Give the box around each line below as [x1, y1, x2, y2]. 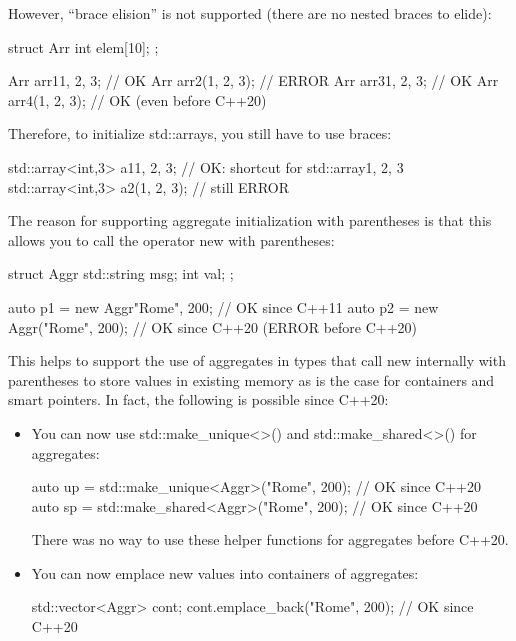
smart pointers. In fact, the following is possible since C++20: [8, 389, 389, 410]
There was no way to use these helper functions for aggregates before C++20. [31, 529, 509, 550]
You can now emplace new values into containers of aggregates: [31, 562, 419, 583]
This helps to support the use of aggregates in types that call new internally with [8, 350, 506, 371]
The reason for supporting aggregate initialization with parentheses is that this [8, 210, 492, 231]
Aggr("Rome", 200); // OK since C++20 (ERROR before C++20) [8, 316, 418, 337]
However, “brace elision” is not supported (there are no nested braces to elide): [8, 3, 492, 23]
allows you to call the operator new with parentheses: [8, 229, 335, 250]
